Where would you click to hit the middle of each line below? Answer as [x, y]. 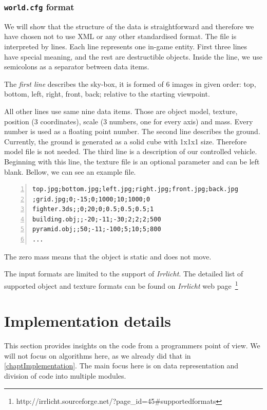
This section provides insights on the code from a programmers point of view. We [132, 346]
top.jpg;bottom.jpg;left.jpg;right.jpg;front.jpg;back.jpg [135, 189]
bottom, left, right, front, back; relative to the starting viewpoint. [107, 94]
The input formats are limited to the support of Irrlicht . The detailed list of [124, 274]
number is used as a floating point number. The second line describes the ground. [132, 131]
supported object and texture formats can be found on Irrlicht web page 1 [121, 285]
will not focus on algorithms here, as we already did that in [98, 355]
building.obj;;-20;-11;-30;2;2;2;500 [97, 219]
